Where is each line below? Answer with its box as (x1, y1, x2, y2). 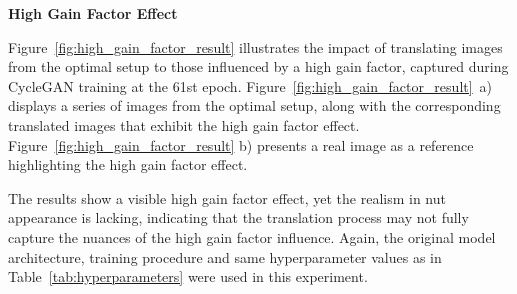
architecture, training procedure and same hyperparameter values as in (8, 246, 442, 267)
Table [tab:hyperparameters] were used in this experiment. (8, 266, 368, 287)
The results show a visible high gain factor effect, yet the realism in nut (8, 187, 446, 208)
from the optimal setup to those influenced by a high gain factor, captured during (8, 56, 509, 77)
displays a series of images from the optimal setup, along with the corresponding (8, 95, 501, 116)
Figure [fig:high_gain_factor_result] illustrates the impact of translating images (8, 36, 503, 57)
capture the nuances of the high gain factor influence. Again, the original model (8, 226, 496, 247)
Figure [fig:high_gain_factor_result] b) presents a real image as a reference (8, 134, 474, 155)
